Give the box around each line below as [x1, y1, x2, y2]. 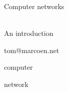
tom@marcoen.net [4, 44, 59, 55]
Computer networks [4, 1, 64, 11]
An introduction [4, 28, 53, 38]
